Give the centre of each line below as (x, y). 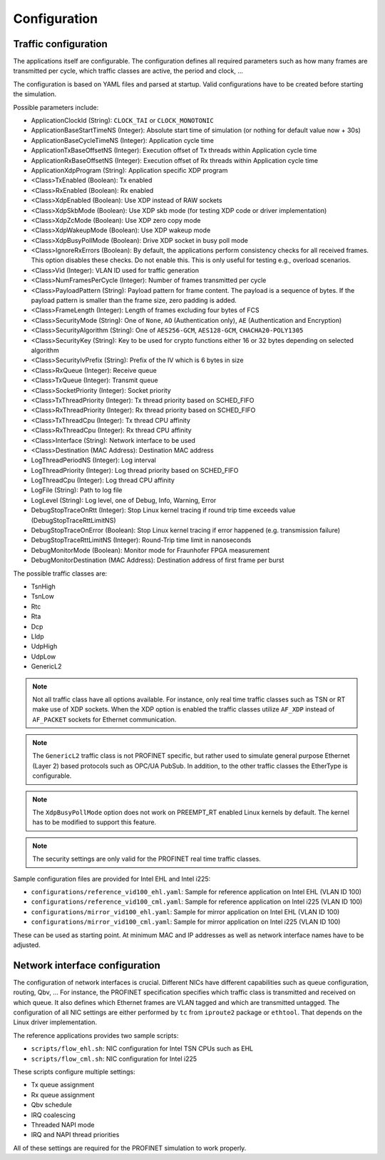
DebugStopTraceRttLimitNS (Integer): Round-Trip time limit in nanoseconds (141, 540)
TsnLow (43, 596)
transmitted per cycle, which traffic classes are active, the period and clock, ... (128, 71)
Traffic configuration (60, 44)
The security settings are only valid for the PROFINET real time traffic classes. (147, 859)
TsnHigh (43, 586)
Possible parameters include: (56, 107)
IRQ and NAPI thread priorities (75, 1135)
